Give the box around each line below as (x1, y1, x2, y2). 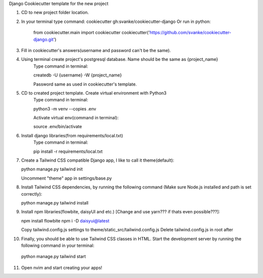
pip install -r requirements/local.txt (33, 148, 103, 154)
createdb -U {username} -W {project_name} (33, 72, 122, 78)
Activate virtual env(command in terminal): (33, 115, 119, 121)
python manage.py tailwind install (21, 200, 89, 205)
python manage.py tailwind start (21, 254, 86, 259)
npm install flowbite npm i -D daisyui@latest (21, 218, 110, 223)
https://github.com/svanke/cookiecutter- (149, 30, 231, 36)
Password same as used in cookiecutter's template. (33, 81, 137, 87)
